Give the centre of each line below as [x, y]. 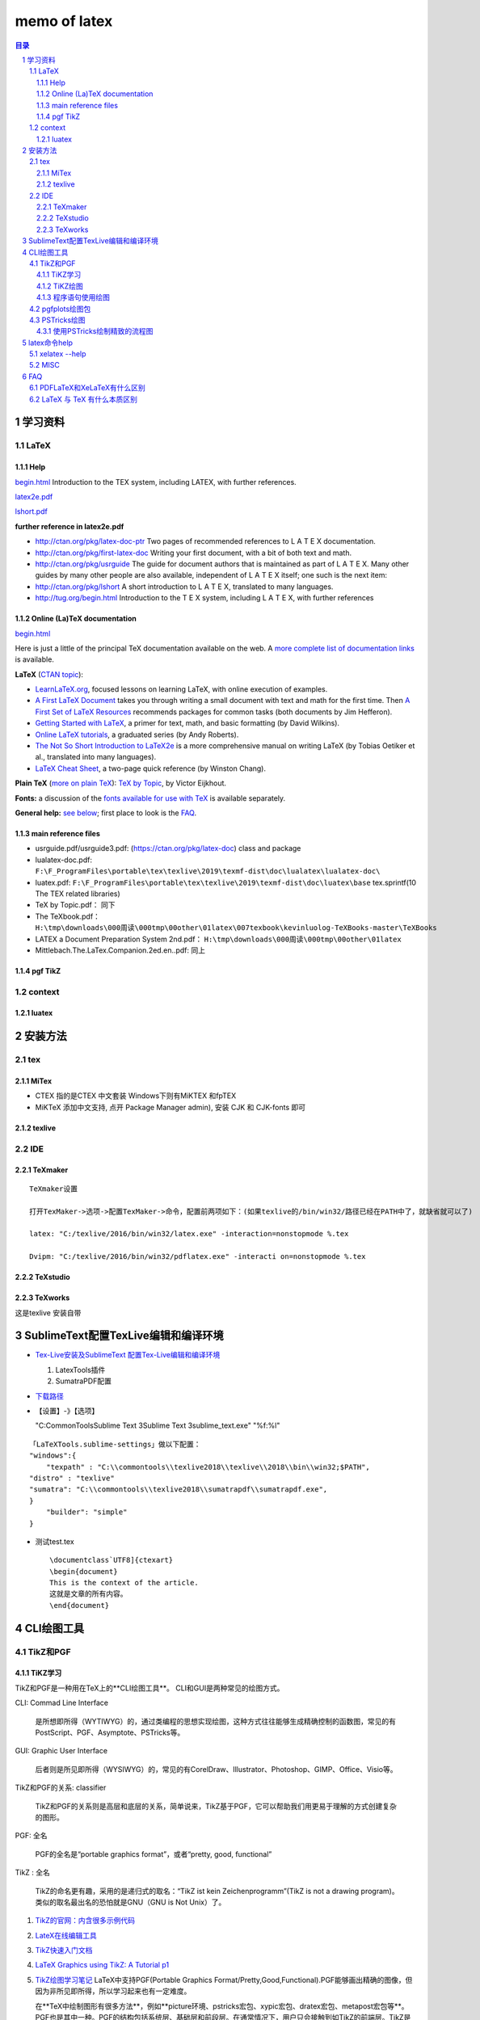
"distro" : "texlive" [72, 1478]
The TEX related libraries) [78, 894]
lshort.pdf [31, 511]
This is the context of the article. [124, 1583]
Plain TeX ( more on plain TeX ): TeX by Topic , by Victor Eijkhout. [120, 783]
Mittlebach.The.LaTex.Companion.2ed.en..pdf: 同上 [120, 950]
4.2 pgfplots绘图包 [60, 309]
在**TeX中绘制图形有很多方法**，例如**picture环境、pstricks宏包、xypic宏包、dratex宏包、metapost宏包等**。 [222, 2006]
